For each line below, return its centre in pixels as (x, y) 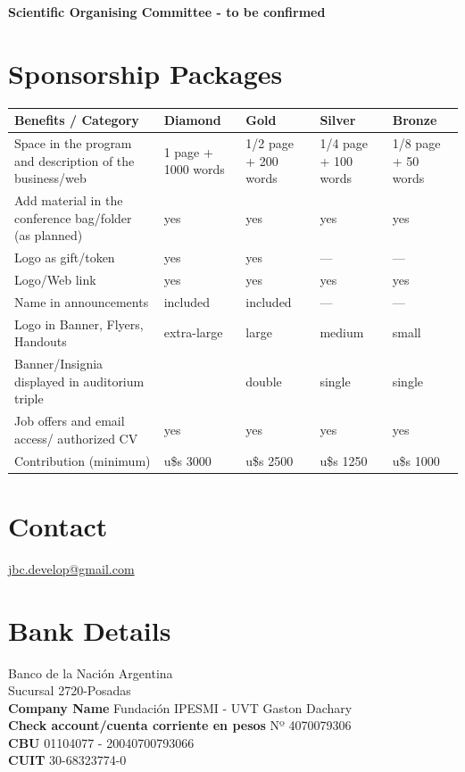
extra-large (193, 332)
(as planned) (49, 235)
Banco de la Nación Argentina (91, 672)
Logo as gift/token (65, 257)
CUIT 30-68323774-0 (67, 760)
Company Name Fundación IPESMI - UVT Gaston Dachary (180, 707)
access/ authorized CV (76, 438)
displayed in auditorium (79, 381)
